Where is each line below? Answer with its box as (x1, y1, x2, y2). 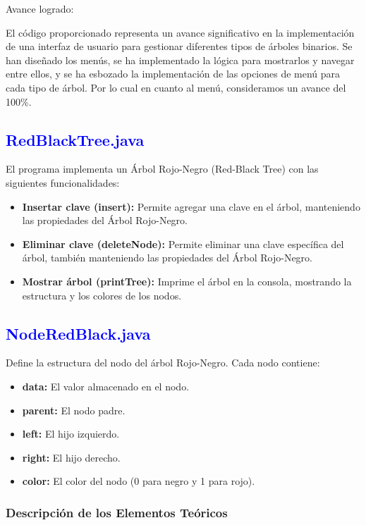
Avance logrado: (6, 1, 74, 16)
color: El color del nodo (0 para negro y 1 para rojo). (22, 474, 255, 488)
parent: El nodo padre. (22, 402, 126, 417)
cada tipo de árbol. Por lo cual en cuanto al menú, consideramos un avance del (6, 80, 346, 94)
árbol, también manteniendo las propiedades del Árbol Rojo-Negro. (22, 250, 313, 265)
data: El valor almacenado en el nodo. (22, 378, 190, 393)
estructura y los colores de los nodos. (22, 288, 182, 302)
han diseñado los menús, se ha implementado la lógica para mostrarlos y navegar (6, 52, 355, 67)
